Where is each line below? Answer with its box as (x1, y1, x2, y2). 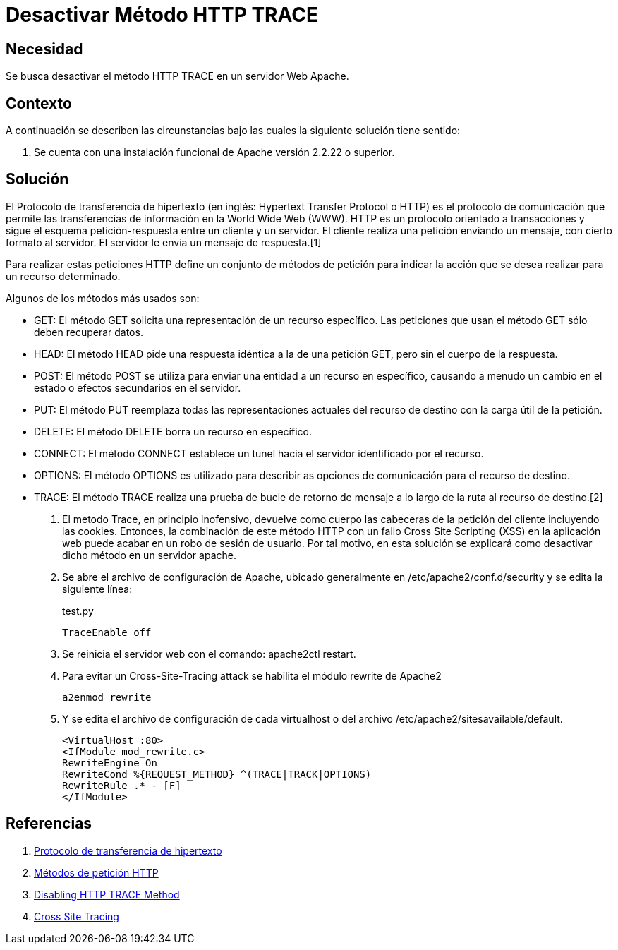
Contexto (6, 94, 72, 112)
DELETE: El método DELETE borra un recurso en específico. (34, 425, 312, 438)
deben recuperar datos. (34, 325, 143, 338)
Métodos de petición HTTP (34, 866, 159, 879)
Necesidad (6, 40, 83, 58)
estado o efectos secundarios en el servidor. (34, 381, 241, 394)
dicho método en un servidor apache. (62, 548, 236, 561)
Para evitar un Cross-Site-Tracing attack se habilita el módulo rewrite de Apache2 (62, 669, 442, 682)
